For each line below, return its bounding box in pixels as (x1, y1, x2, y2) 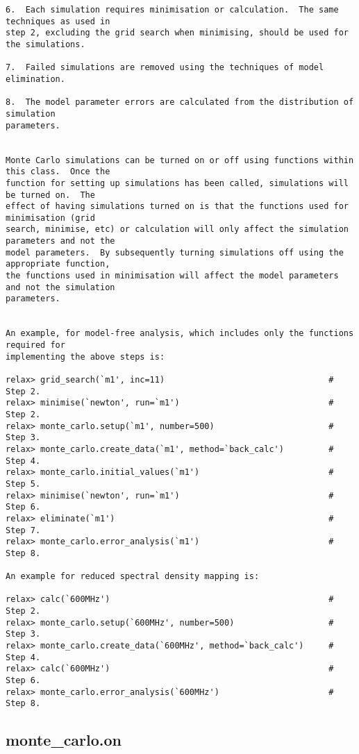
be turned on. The (6, 190, 95, 200)
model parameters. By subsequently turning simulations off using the (6, 247, 344, 258)
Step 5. (6, 478, 41, 489)
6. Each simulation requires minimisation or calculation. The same (6, 5, 339, 15)
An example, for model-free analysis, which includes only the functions (6, 328, 354, 339)
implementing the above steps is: (6, 351, 165, 362)
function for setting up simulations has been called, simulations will (6, 178, 349, 188)
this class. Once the (6, 167, 110, 177)
